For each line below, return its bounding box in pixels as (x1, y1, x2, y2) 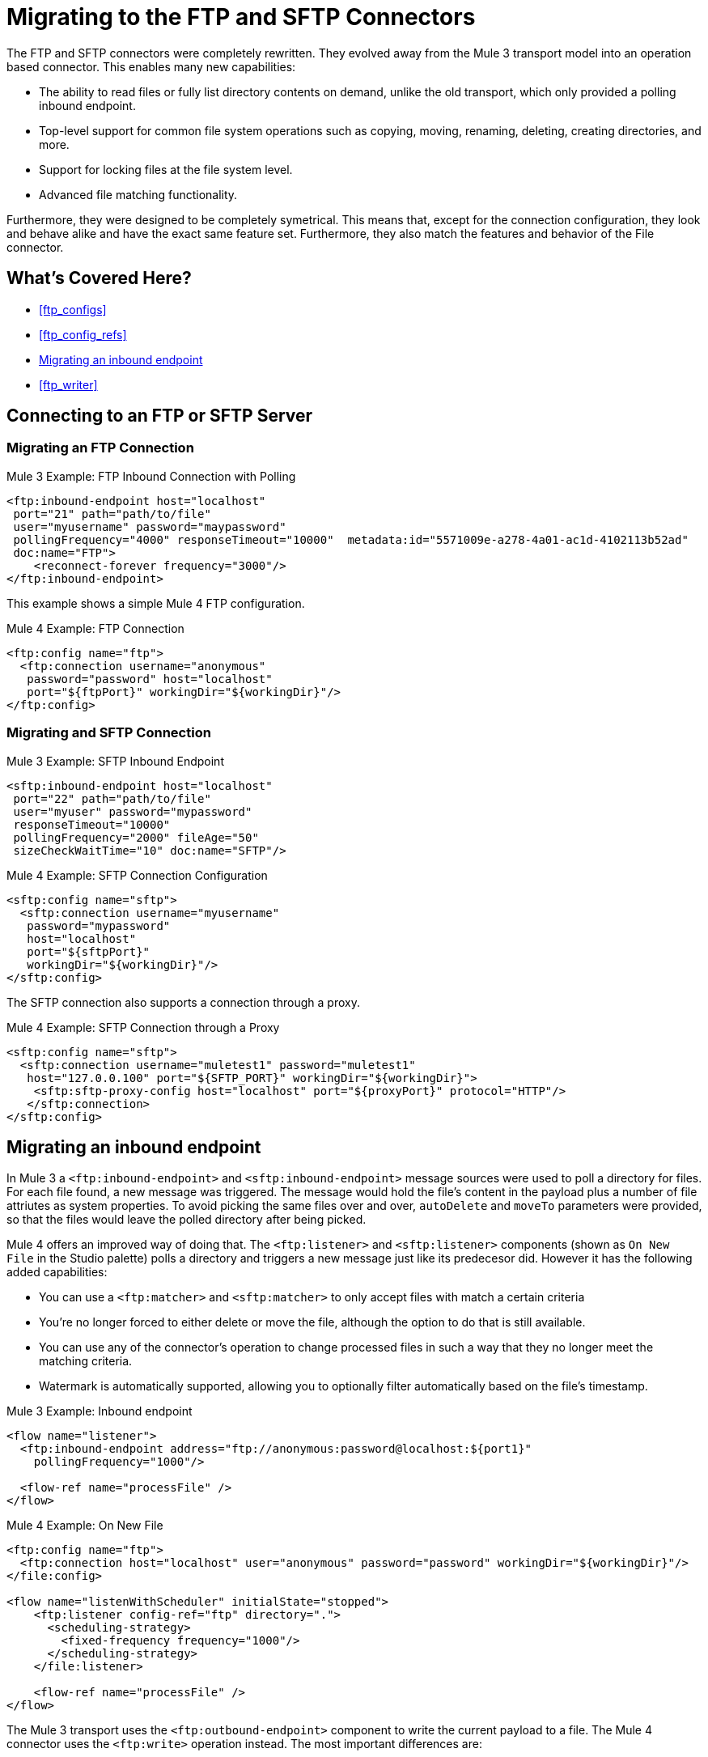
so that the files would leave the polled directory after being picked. (6, 1212, 367, 1227)
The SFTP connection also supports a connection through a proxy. (6, 995, 360, 1009)
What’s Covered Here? (6, 268, 192, 289)
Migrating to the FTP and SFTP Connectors (6, 3, 476, 31)
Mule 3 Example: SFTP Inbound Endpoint (6, 753, 224, 768)
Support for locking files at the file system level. (39, 162, 293, 176)
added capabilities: (6, 1265, 108, 1280)
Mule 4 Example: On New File (6, 1518, 163, 1533)
